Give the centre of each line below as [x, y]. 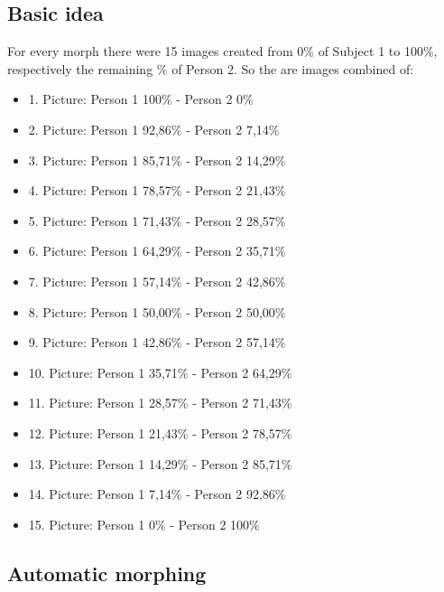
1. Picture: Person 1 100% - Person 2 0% [141, 99]
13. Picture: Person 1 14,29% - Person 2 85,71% [160, 463]
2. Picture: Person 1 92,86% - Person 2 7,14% [154, 129]
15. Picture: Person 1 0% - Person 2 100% [144, 524]
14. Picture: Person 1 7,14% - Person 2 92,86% [157, 494]
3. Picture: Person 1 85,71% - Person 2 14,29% [157, 160]
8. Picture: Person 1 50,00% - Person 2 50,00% [157, 311]
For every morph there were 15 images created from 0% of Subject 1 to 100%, [222, 51]
